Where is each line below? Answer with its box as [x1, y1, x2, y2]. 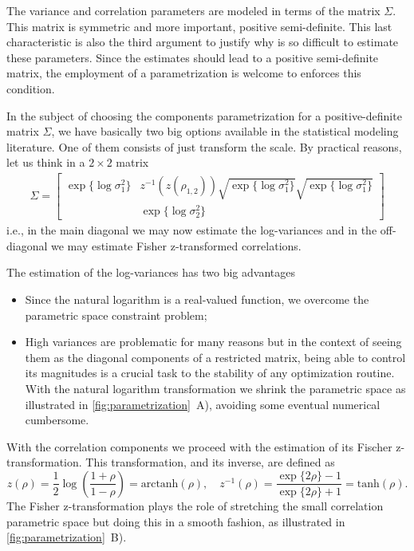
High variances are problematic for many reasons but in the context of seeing [25, 333, 402, 350]
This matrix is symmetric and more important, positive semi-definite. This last [6, 18, 392, 34]
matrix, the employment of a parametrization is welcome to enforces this [6, 65, 361, 81]
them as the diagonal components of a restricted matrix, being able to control [25, 348, 406, 365]
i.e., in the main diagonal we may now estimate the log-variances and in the [6, 222, 377, 238]
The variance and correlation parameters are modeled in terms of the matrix [6, 2, 380, 18]
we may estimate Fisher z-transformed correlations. [51, 237, 302, 254]
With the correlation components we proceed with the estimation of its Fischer [6, 438, 392, 455]
